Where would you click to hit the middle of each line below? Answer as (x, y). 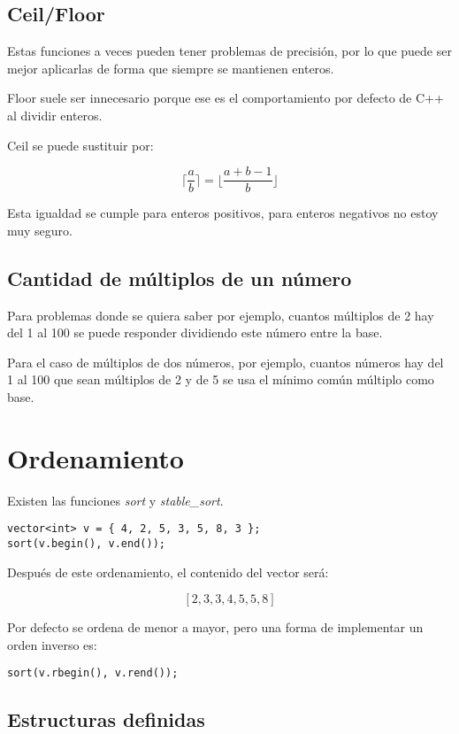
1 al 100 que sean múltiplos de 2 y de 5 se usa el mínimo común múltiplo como (221, 379)
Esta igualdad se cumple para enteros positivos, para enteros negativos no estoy (223, 213)
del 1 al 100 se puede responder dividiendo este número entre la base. (195, 332)
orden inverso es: (52, 644)
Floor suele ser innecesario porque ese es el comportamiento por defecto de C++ (226, 98)
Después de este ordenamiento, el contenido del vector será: (168, 572)
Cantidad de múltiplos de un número (180, 278)
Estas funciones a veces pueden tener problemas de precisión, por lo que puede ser (229, 51)
